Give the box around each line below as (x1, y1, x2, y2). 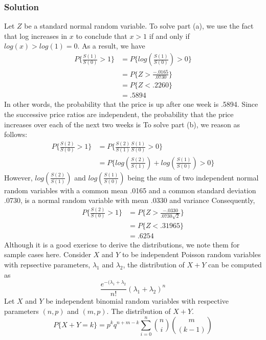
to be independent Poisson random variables (122, 249, 261, 260)
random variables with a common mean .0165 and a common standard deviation (4, 185, 256, 195)
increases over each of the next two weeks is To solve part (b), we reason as (4, 119, 240, 129)
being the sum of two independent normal (127, 172, 259, 183)
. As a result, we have (77, 40, 145, 51)
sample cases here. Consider (4, 249, 91, 260)
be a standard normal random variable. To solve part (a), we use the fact (24, 20, 254, 31)
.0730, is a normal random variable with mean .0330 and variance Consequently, (4, 195, 255, 206)
